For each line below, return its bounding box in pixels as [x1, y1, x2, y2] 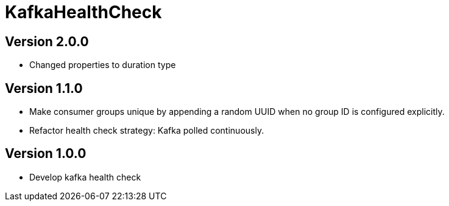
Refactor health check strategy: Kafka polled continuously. [29, 125, 264, 136]
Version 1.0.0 [5, 146, 87, 162]
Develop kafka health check [29, 171, 141, 182]
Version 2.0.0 [5, 33, 89, 49]
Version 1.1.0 [5, 80, 83, 96]
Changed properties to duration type [29, 60, 176, 70]
